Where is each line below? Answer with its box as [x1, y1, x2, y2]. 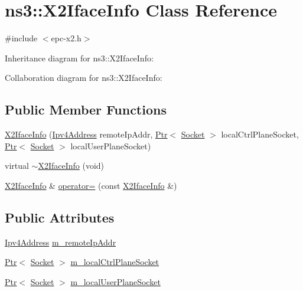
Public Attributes [5, 208, 115, 226]
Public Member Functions [5, 100, 167, 119]
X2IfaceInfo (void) [38, 159, 105, 172]
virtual [5, 159, 29, 172]
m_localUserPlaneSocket [70, 275, 161, 287]
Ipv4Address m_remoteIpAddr [5, 236, 116, 248]
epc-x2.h [51, 32, 82, 44]
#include [5, 32, 38, 44]
